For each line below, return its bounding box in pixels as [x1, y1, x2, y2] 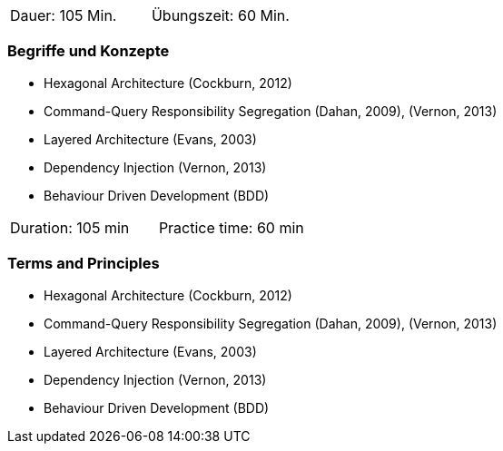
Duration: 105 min [10, 218, 130, 237]
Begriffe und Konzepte [7, 42, 170, 61]
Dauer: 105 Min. [10, 6, 117, 25]
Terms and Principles [7, 254, 160, 273]
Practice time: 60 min [158, 218, 304, 237]
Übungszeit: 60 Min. [151, 6, 290, 25]
